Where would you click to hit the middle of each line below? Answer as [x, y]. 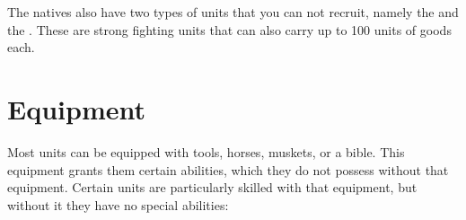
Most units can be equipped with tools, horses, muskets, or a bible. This [206, 151]
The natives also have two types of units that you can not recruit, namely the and [233, 12]
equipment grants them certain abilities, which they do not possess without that [228, 169]
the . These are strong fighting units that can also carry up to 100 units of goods [229, 29]
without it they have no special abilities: [118, 204]
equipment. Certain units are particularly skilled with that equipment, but [212, 187]
